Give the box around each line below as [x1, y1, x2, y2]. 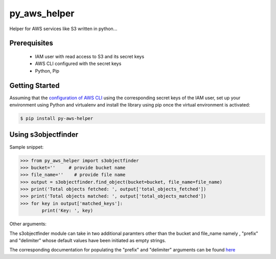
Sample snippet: [9, 144, 44, 150]
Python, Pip [35, 68, 60, 74]
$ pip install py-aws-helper [20, 116, 94, 121]
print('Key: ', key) [41, 208, 94, 213]
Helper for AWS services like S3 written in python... [9, 26, 118, 32]
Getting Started [9, 81, 60, 90]
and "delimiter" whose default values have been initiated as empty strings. [9, 238, 166, 243]
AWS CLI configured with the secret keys [35, 60, 122, 67]
